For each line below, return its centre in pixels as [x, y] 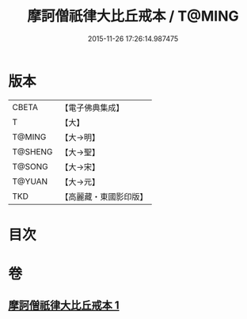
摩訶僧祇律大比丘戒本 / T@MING [133, 16]
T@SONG [30, 166]
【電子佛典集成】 [92, 108]
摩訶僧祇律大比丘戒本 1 [64, 306]
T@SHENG [32, 151]
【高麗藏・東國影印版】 [104, 196]
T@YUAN [30, 181]
